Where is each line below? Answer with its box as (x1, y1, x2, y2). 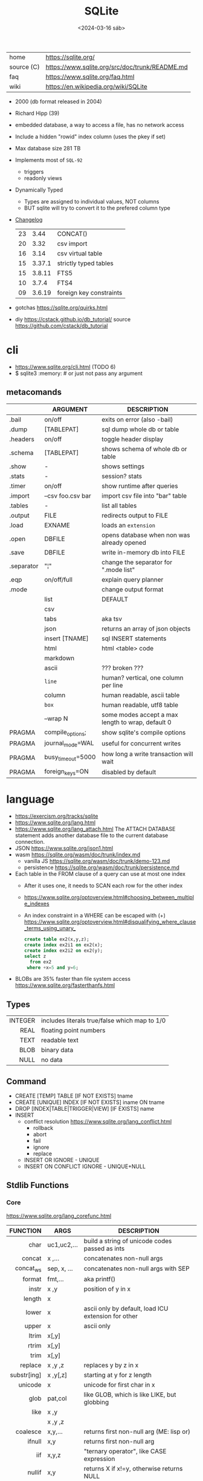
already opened (101, 538, 147, 547)
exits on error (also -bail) (101, 415, 173, 423)
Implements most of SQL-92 (14, 156, 83, 164)
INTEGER (9, 1017, 36, 1025)
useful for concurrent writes (101, 739, 181, 748)
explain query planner (101, 575, 164, 583)
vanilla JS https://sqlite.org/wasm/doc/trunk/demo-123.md (24, 858, 170, 865)
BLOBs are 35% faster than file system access (14, 975, 131, 983)
